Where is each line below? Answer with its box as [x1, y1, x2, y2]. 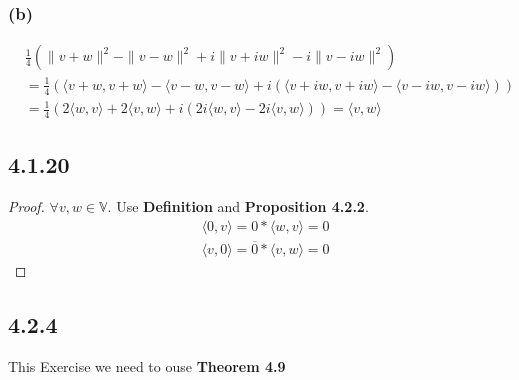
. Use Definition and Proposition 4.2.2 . [107, 196, 369, 217]
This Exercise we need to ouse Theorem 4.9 [8, 355, 286, 376]
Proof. [8, 196, 45, 217]
